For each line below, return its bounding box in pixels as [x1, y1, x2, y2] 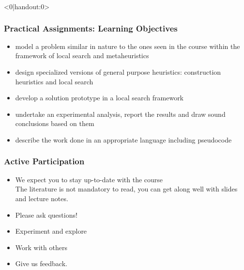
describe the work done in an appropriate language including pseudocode [15, 134, 232, 144]
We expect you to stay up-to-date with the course [15, 174, 163, 184]
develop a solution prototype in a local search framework [15, 93, 184, 103]
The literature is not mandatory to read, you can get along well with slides [15, 184, 238, 194]
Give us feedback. [15, 258, 67, 269]
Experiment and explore [15, 226, 87, 236]
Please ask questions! [15, 209, 77, 220]
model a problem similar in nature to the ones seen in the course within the [15, 41, 240, 51]
